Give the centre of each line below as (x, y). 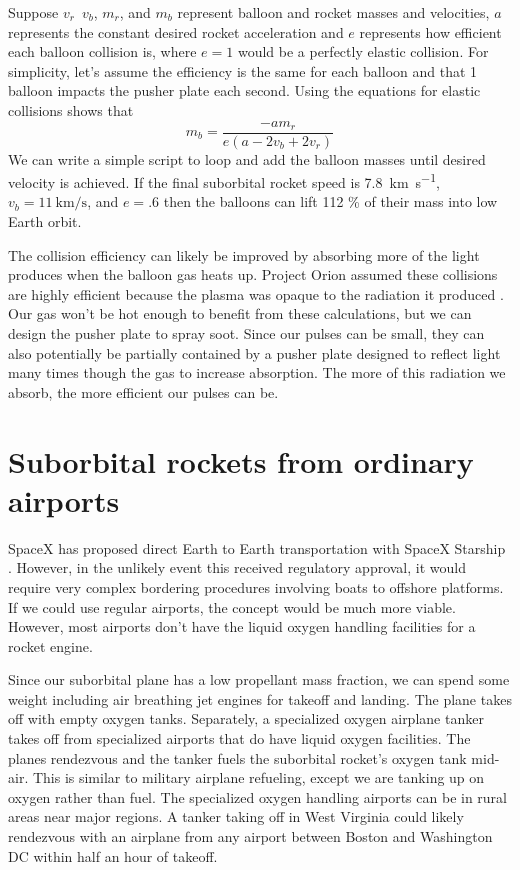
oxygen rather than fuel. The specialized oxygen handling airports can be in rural (257, 796)
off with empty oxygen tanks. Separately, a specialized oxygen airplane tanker (246, 718)
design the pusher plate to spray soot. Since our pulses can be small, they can (246, 333)
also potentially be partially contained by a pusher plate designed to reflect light (254, 352)
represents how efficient (430, 31)
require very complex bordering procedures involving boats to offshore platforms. (256, 586)
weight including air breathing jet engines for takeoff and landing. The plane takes (260, 698)
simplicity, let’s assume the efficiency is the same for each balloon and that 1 (243, 70)
